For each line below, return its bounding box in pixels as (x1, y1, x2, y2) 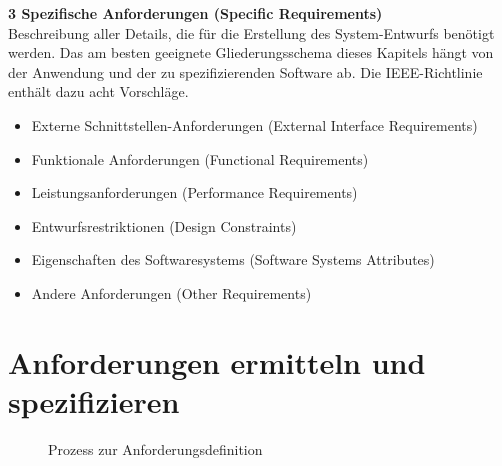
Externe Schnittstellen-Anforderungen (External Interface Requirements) (31, 114, 478, 135)
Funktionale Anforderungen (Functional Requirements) (31, 148, 369, 169)
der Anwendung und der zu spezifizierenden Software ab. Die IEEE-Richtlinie (8, 61, 483, 82)
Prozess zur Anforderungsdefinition (48, 438, 263, 459)
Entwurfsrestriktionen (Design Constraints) (31, 215, 297, 236)
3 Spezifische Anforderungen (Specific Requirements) (8, 3, 383, 23)
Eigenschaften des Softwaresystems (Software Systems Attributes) (31, 249, 435, 270)
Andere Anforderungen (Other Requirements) (31, 282, 312, 303)
